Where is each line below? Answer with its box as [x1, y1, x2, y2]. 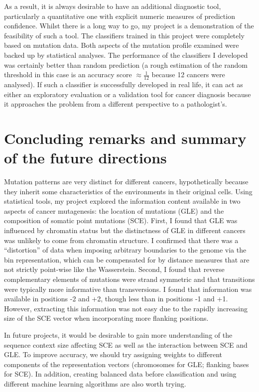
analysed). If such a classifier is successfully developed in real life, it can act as [4, 79, 243, 89]
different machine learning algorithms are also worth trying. [4, 378, 186, 389]
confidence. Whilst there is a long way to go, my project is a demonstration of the [4, 20, 254, 31]
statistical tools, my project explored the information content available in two [4, 196, 241, 206]
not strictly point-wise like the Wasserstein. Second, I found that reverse [4, 264, 225, 274]
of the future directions [4, 147, 167, 168]
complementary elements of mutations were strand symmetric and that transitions [4, 274, 255, 284]
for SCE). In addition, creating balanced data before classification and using [4, 369, 237, 379]
